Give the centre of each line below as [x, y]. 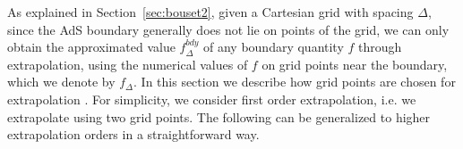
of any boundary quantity [274, 47]
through [380, 47]
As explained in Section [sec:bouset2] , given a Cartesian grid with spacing [210, 12]
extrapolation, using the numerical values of [128, 64]
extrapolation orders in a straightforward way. [133, 134]
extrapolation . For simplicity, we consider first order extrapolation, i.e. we [212, 99]
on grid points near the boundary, [355, 64]
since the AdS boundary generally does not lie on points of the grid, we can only [228, 29]
